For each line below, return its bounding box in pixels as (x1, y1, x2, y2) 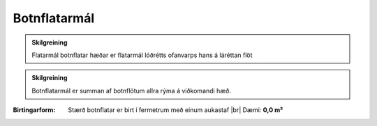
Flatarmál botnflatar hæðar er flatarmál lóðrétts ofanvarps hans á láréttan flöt (31, 51, 253, 59)
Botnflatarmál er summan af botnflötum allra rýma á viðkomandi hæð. (31, 86, 232, 95)
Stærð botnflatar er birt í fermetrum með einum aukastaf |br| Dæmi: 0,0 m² (68, 106, 283, 114)
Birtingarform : (13, 106, 56, 114)
